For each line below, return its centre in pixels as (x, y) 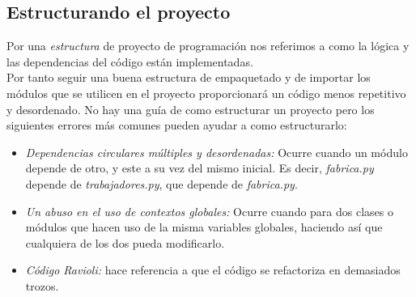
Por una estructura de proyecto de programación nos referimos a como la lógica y (208, 46)
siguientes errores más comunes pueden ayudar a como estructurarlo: (177, 125)
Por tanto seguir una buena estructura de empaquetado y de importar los (189, 77)
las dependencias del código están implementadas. (130, 61)
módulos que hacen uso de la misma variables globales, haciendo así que (204, 227)
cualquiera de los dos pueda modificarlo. (125, 242)
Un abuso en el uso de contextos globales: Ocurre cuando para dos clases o (209, 211)
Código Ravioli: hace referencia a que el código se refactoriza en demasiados (213, 270)
